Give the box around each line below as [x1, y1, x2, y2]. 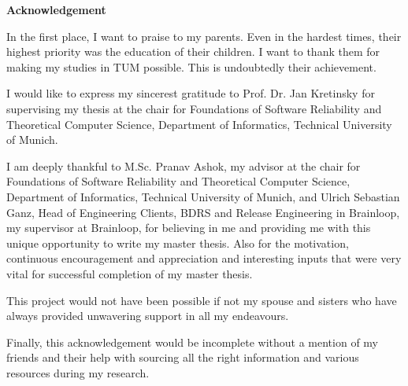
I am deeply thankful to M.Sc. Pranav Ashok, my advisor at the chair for [6, 157, 361, 174]
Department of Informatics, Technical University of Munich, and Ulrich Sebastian [6, 188, 400, 204]
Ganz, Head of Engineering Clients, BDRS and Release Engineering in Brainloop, [6, 204, 400, 220]
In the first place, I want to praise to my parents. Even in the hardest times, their [6, 28, 402, 44]
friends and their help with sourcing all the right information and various [6, 349, 359, 366]
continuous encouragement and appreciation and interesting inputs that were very [6, 250, 402, 267]
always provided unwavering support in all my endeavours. [6, 307, 289, 324]
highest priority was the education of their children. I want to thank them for [6, 43, 380, 60]
